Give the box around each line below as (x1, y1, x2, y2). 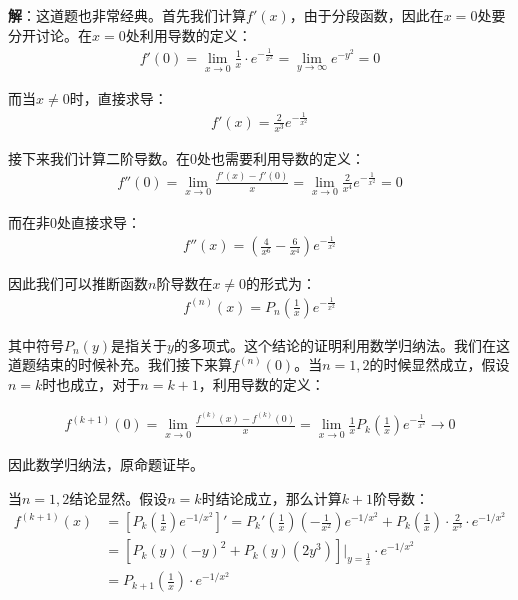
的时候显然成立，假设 (369, 354, 510, 375)
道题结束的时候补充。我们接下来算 (8, 354, 232, 375)
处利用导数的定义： (125, 24, 252, 45)
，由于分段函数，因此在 (289, 5, 444, 25)
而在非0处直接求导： (8, 211, 141, 232)
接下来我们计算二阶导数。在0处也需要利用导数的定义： (8, 147, 365, 168)
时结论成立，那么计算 (201, 487, 342, 508)
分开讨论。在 (8, 24, 92, 45)
